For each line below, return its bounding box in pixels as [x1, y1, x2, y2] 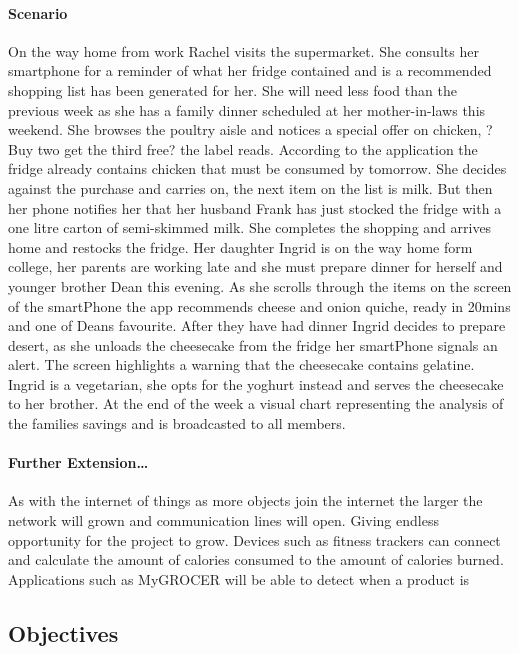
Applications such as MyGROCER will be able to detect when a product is [8, 568, 470, 589]
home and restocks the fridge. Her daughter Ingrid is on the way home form [8, 236, 473, 257]
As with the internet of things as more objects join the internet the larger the [8, 490, 483, 511]
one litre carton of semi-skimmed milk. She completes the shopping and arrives [8, 217, 492, 238]
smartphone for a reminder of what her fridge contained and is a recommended [8, 60, 492, 81]
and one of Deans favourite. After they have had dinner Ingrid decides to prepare [8, 315, 506, 336]
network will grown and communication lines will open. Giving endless [8, 510, 439, 531]
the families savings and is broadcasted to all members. [8, 413, 346, 434]
